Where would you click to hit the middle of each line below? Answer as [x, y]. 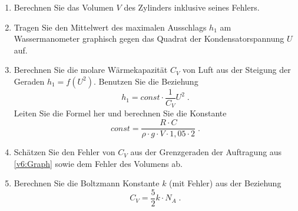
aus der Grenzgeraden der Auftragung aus [206, 152]
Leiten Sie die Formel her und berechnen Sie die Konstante [120, 113]
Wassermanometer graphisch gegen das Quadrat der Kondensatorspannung [149, 38]
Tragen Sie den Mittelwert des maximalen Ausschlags [110, 27]
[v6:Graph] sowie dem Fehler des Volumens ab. [98, 163]
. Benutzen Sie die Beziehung [146, 81]
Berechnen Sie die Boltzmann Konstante [87, 183]
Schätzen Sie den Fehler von [64, 152]
